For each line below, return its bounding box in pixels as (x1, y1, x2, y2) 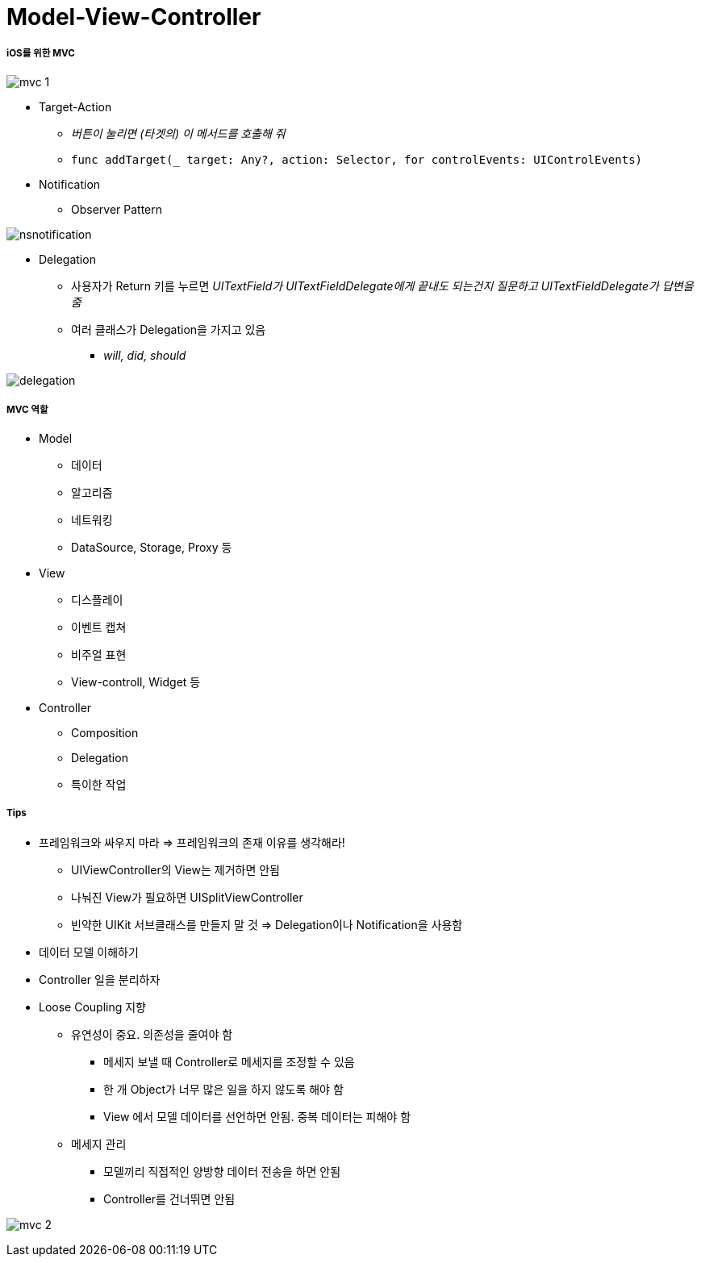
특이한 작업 (71, 777, 127, 791)
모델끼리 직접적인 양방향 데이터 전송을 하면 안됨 (103, 1165, 341, 1179)
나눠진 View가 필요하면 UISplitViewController (71, 890, 303, 905)
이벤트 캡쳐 (71, 619, 127, 634)
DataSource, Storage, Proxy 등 (71, 540, 232, 554)
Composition (71, 725, 139, 740)
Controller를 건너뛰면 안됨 (103, 1192, 236, 1207)
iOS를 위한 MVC (6, 48, 75, 60)
